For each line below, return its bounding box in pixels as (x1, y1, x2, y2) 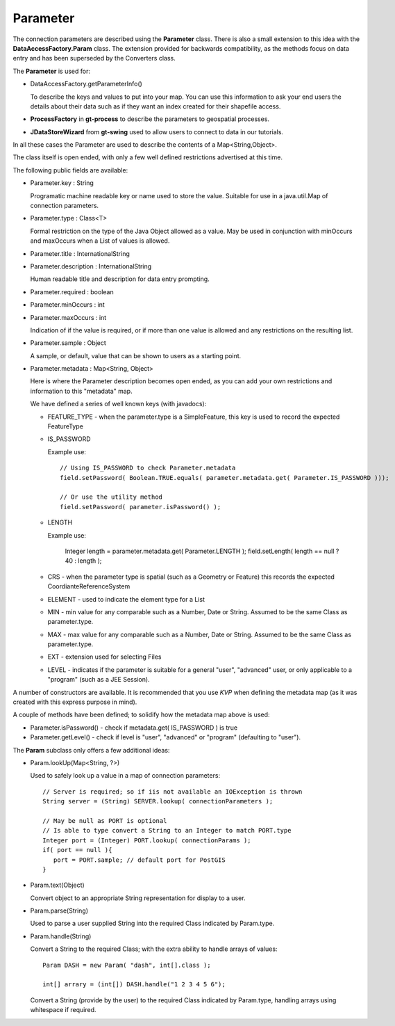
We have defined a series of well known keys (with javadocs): (30, 400, 207, 408)
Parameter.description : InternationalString (30, 262, 152, 271)
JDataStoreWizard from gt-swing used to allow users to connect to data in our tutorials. (30, 127, 284, 136)
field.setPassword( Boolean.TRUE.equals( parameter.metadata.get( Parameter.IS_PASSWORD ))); (60, 474, 389, 481)
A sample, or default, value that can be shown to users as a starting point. (30, 351, 242, 360)
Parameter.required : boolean (30, 287, 114, 296)
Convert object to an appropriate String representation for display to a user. (30, 894, 246, 902)
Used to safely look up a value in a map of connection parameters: (30, 771, 221, 780)
